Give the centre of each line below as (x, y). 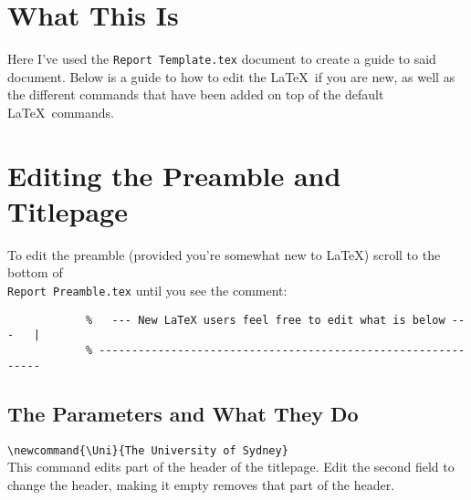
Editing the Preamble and (174, 175)
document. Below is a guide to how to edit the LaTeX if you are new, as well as (231, 76)
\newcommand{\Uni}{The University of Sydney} (148, 450)
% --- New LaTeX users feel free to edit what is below (265, 320)
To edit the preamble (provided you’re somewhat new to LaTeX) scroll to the (224, 254)
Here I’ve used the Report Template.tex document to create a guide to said (222, 59)
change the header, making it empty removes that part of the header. (201, 484)
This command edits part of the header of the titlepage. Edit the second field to (231, 467)
